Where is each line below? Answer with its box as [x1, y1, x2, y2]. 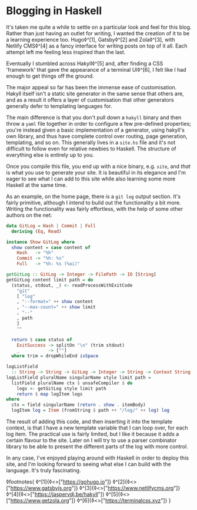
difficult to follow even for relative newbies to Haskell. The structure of [6, 145, 176, 152]
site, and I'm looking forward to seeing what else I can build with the [6, 461, 172, 468]
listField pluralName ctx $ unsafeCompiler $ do [11, 380, 133, 386]
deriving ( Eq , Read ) [11, 228, 62, 234]
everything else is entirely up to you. [6, 151, 94, 158]
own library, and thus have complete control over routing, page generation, [6, 132, 188, 139]
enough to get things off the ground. [6, 72, 94, 79]
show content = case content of [11, 244, 91, 250]
